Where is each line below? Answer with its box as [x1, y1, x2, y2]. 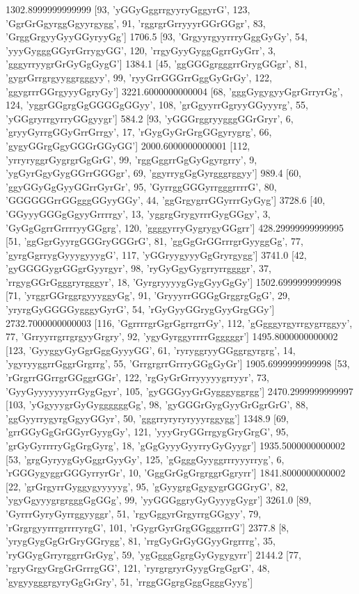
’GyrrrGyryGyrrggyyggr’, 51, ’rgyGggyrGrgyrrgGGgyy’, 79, [6, 506, 262, 520]
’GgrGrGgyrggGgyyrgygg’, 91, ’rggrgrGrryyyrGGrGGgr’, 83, [6, 15, 266, 30]
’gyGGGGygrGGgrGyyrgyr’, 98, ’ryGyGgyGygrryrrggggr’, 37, [6, 261, 271, 275]
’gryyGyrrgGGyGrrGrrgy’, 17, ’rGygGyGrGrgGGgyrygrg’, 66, [6, 125, 272, 139]
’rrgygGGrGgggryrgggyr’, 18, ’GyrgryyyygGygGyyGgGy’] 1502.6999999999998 [6, 274, 342, 289]
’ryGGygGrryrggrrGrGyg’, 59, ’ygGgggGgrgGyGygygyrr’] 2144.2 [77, [6, 547, 301, 561]
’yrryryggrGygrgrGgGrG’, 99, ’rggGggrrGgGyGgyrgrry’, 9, [6, 152, 257, 166]
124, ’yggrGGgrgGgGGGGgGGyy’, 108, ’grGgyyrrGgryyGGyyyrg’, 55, [6, 97, 308, 112]
